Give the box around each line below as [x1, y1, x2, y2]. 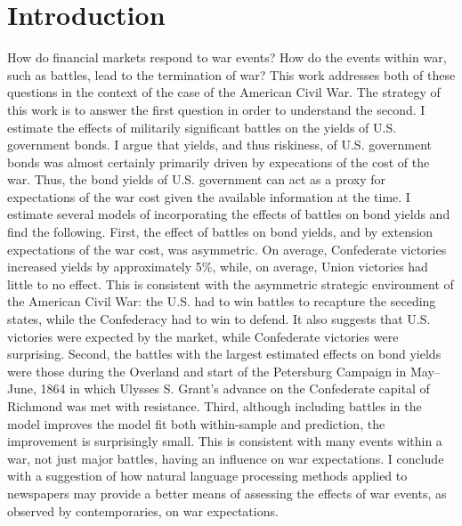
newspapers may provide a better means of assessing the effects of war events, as [7, 483, 447, 502]
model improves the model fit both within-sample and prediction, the [7, 414, 385, 433]
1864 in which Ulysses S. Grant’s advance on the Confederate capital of [40, 379, 430, 398]
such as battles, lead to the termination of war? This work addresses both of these [7, 65, 456, 84]
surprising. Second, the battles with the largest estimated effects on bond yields [7, 344, 442, 363]
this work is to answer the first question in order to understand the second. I [7, 100, 426, 118]
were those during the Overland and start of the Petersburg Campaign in [7, 361, 407, 380]
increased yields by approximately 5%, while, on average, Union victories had [7, 257, 428, 276]
